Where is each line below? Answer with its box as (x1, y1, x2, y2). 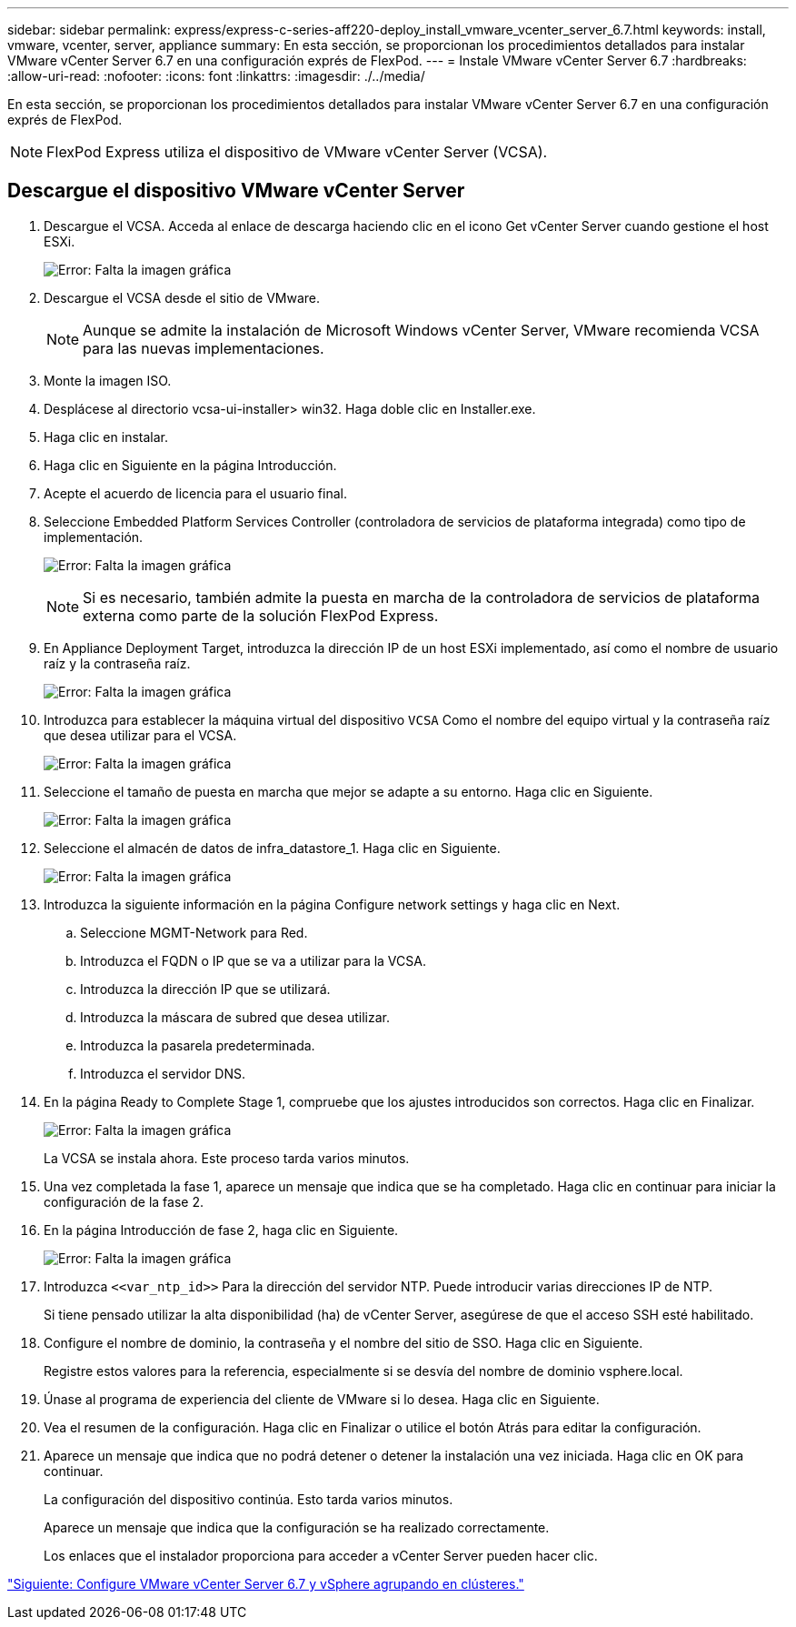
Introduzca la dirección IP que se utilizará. (80, 980, 331, 997)
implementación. (44, 528, 144, 545)
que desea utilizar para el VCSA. (44, 727, 237, 743)
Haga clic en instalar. (44, 428, 168, 445)
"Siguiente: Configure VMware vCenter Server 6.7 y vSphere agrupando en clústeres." (7, 1575, 524, 1592)
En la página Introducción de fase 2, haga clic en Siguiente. (44, 1221, 399, 1238)
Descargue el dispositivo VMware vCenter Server (7, 179, 465, 203)
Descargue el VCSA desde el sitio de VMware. (44, 289, 321, 306)
